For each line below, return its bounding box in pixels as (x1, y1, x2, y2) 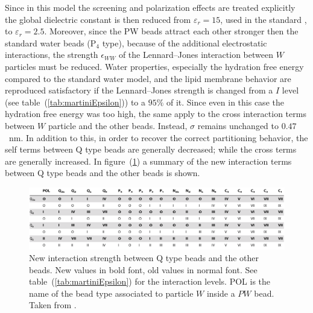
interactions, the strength (5, 48, 98, 61)
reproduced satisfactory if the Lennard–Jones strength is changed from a (5, 84, 273, 96)
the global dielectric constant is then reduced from (5, 13, 191, 25)
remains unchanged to (197, 119, 279, 131)
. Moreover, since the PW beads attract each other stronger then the (44, 25, 299, 37)
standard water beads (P (5, 36, 96, 49)
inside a (206, 286, 235, 299)
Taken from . (29, 299, 77, 311)
